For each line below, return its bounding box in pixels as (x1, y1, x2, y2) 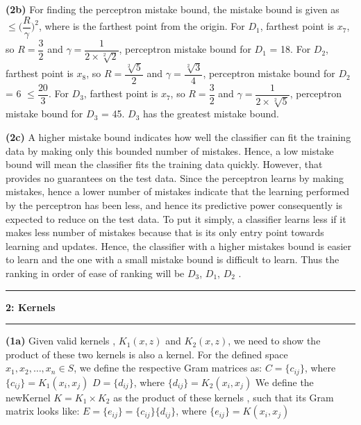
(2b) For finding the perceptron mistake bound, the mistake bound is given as (6, 2, 339, 16)
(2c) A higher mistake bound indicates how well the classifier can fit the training (6, 130, 351, 144)
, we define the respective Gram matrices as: (74, 360, 262, 375)
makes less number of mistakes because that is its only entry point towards (6, 225, 324, 240)
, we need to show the (228, 333, 321, 348)
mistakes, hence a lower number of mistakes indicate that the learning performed (6, 184, 350, 199)
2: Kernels (6, 299, 56, 314)
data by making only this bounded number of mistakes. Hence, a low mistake (6, 143, 334, 158)
